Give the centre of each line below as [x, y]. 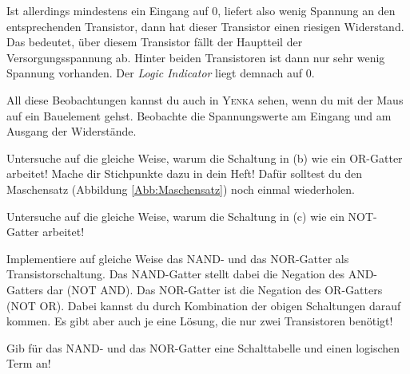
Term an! [29, 363]
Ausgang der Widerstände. [72, 131]
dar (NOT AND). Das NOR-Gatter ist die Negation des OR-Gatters [215, 289]
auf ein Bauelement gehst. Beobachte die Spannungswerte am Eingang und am [199, 115]
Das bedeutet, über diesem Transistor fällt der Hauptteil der [155, 42]
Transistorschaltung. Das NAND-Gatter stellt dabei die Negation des [176, 274]
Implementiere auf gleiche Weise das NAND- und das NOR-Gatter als [178, 258]
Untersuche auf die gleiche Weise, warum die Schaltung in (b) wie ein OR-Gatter [205, 157]
